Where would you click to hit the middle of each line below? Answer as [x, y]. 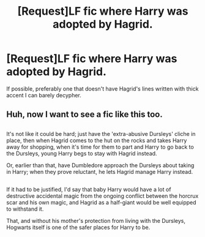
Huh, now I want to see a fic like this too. [85, 115]
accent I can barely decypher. [44, 95]
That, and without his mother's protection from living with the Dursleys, [96, 221]
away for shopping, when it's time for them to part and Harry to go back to [100, 147]
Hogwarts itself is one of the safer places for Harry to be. [78, 227]
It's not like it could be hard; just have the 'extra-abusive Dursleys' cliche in [101, 134]
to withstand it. [25, 209]
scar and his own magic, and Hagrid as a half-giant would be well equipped [102, 203]
